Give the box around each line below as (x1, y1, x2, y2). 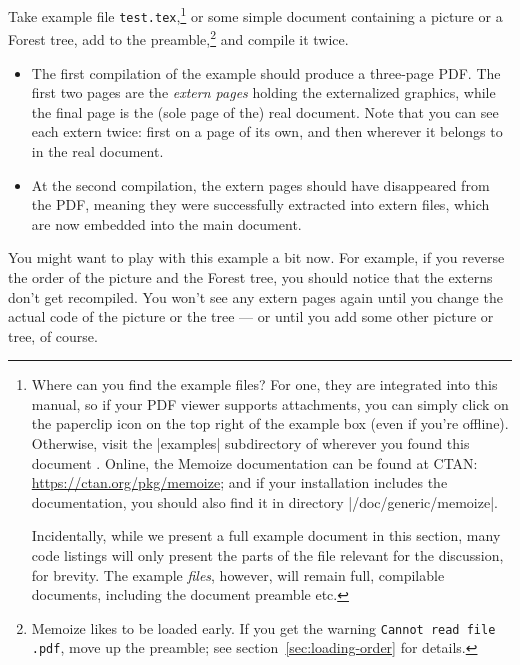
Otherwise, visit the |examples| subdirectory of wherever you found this (31, 433, 470, 454)
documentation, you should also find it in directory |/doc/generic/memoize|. (31, 491, 498, 512)
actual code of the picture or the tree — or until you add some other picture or (8, 306, 494, 327)
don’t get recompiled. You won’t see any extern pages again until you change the (8, 286, 503, 307)
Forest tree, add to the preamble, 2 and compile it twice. (8, 26, 349, 49)
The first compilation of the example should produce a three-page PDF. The (31, 62, 501, 83)
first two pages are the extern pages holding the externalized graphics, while (31, 82, 496, 103)
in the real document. (31, 140, 164, 161)
